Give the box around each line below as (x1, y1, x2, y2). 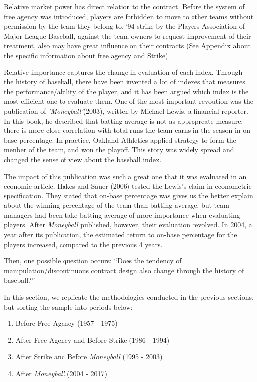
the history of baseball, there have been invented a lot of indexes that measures (4, 76, 245, 87)
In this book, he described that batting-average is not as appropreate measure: (4, 115, 243, 126)
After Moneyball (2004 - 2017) (15, 368, 107, 378)
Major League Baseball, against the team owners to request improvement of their (4, 30, 251, 41)
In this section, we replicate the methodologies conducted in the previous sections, (4, 292, 254, 302)
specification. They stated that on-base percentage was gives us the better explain (4, 190, 253, 200)
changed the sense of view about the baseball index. (4, 154, 162, 164)
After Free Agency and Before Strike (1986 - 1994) (15, 334, 170, 345)
